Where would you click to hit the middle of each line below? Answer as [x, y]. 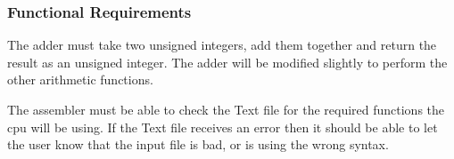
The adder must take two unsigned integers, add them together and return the [222, 45]
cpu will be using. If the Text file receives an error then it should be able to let [223, 127]
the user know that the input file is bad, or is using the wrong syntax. [198, 144]
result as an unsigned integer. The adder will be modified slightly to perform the [227, 62]
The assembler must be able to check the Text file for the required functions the [226, 109]
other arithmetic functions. [80, 79]
